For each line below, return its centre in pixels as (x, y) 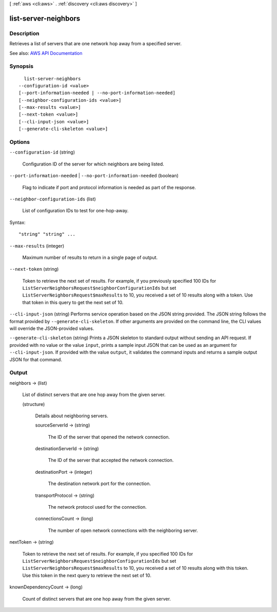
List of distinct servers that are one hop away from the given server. (94, 395)
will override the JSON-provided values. (52, 328)
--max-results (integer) (37, 246)
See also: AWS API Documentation (46, 53)
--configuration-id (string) (42, 152)
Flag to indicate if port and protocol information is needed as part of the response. (109, 187)
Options (20, 142)
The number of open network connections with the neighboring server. (123, 530)
